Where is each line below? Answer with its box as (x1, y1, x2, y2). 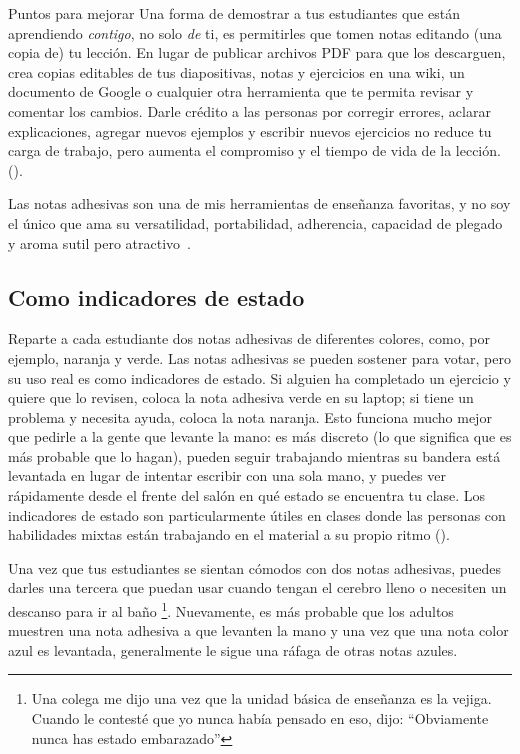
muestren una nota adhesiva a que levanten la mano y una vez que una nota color (8, 620, 509, 641)
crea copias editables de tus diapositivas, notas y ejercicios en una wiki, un (8, 61, 465, 82)
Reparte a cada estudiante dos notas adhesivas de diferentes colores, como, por (8, 328, 490, 349)
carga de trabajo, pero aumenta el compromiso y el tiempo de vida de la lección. (8, 140, 501, 161)
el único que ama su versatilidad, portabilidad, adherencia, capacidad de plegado (8, 212, 503, 233)
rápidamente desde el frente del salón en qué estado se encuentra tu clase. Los (8, 485, 486, 506)
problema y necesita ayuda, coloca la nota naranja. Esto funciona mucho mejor (8, 406, 492, 427)
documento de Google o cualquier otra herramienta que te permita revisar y (8, 81, 474, 102)
